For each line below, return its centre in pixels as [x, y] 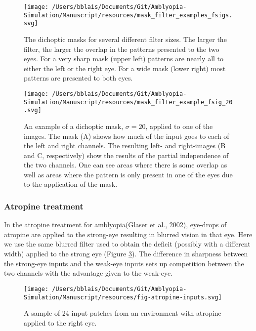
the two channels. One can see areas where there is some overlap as [126, 165]
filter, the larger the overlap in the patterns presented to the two [122, 49]
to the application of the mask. [71, 184]
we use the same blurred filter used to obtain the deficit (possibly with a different [127, 244]
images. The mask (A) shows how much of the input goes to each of [127, 136]
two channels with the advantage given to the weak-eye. [88, 273]
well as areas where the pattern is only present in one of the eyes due [128, 174]
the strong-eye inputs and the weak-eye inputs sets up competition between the [124, 263]
